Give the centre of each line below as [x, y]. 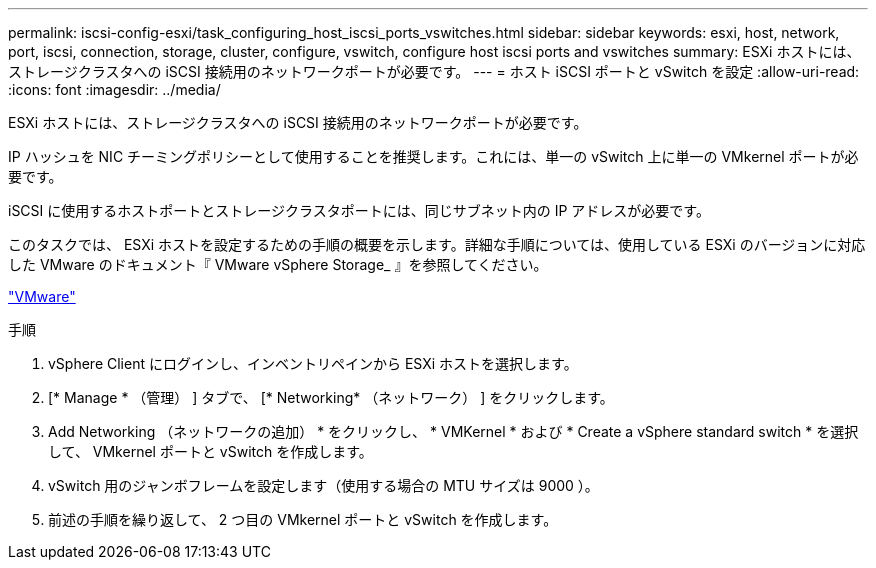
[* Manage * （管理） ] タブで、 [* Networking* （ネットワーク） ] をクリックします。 [331, 397]
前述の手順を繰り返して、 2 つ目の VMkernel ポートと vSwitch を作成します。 [303, 519]
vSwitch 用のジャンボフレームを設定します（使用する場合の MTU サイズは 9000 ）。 [323, 485]
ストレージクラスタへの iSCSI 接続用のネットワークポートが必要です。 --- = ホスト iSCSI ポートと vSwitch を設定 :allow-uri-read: [434, 71]
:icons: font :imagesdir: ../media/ [114, 89]
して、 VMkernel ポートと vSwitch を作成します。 [210, 451]
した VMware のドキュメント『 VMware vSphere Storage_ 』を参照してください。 [278, 264]
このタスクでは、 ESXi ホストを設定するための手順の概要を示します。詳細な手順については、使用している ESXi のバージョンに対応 [437, 244]
